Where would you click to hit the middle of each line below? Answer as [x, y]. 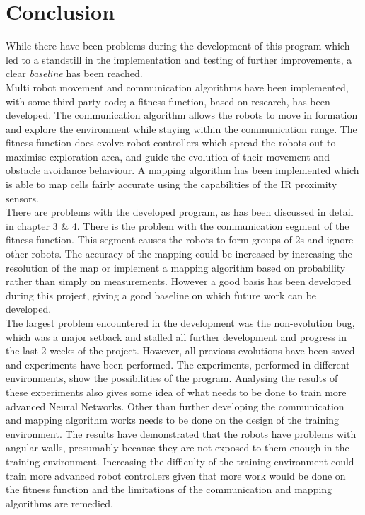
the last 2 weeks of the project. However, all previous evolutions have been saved [180, 351]
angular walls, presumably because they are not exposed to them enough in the [178, 447]
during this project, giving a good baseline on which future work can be [161, 295]
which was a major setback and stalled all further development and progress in [176, 336]
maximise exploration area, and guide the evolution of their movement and [168, 156]
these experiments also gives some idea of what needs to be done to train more [176, 392]
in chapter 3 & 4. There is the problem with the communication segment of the [178, 225]
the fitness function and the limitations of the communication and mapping [169, 489]
